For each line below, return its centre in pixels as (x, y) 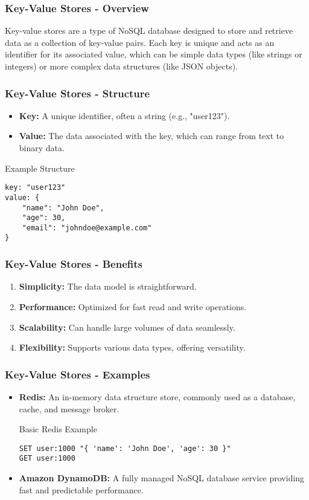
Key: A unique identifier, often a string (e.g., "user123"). (124, 115)
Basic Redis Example (58, 429)
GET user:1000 (47, 459)
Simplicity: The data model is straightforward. (108, 286)
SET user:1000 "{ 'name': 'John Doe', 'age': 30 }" (125, 448)
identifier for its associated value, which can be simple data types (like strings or (154, 54)
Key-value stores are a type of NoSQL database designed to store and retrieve (149, 31)
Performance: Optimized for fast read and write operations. (133, 306)
